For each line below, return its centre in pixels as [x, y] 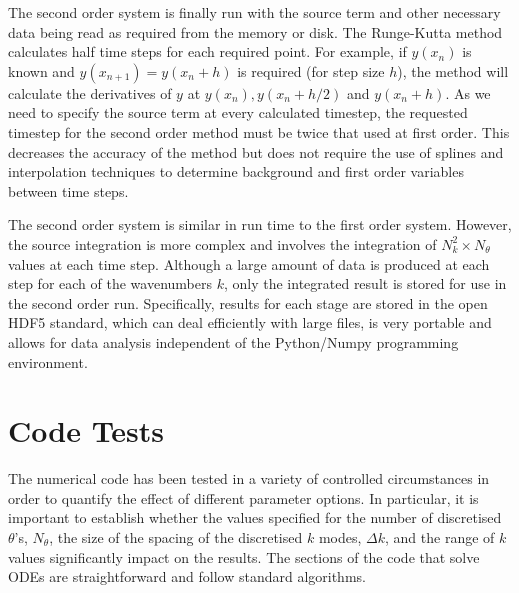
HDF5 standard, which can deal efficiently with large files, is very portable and [250, 322]
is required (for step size [311, 70]
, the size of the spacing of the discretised [176, 537]
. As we [468, 92]
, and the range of [440, 537]
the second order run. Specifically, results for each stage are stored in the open [248, 302]
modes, [340, 537]
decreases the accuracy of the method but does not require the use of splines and [256, 151]
